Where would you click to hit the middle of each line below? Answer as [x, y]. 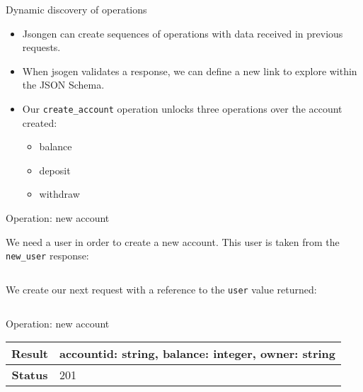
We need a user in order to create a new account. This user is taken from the [173, 241]
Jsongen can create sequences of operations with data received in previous [183, 33]
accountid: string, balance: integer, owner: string [197, 354]
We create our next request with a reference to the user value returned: [161, 289]
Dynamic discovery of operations [76, 9]
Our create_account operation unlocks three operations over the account [182, 108]
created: [40, 122]
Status [30, 375]
